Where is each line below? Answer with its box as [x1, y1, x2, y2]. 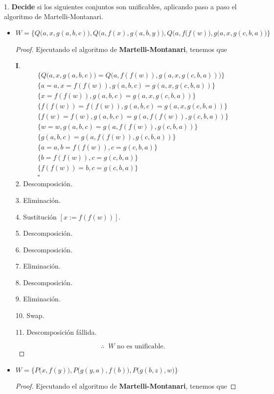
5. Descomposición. [15, 228, 73, 238]
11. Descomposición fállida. [15, 326, 97, 337]
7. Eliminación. [15, 261, 61, 271]
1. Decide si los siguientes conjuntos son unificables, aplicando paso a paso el [4, 1, 237, 11]
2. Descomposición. [15, 178, 73, 189]
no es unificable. [117, 343, 165, 350]
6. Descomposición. [15, 244, 73, 254]
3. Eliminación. [15, 195, 61, 205]
